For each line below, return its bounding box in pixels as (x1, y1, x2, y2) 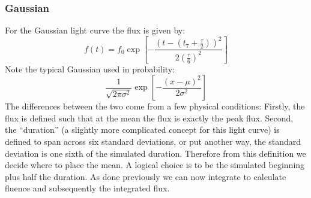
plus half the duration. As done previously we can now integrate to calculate (5, 170, 286, 182)
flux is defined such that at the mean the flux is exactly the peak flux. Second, (5, 111, 294, 124)
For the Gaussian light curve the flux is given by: (5, 24, 186, 36)
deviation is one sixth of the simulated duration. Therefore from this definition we (5, 147, 306, 159)
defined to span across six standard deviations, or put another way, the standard (5, 135, 301, 148)
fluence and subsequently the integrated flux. (5, 182, 170, 194)
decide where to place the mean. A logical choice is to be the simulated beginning (5, 159, 305, 171)
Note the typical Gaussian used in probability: (5, 62, 175, 75)
